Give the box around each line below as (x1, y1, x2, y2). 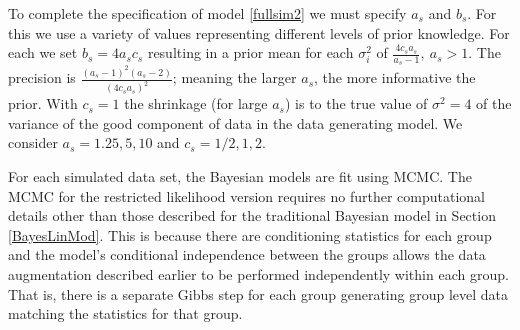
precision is (8, 67, 76, 88)
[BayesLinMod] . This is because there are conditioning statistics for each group (8, 224, 492, 245)
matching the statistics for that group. (8, 303, 243, 324)
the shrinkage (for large (124, 93, 268, 114)
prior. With (8, 93, 78, 114)
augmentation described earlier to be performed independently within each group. (8, 263, 509, 284)
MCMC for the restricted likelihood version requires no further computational (8, 185, 485, 206)
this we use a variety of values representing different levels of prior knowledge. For (8, 22, 510, 43)
